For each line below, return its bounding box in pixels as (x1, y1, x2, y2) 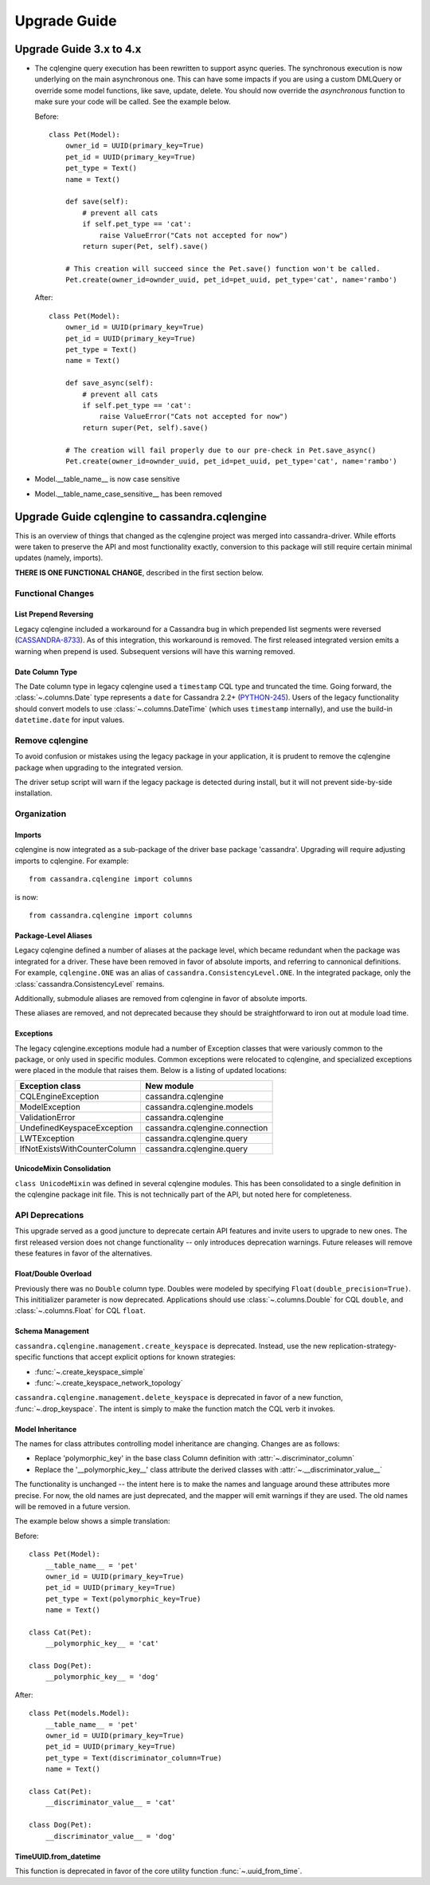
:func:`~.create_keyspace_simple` (34, 1366, 146, 1376)
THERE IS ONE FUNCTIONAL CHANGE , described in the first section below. (14, 567, 264, 578)
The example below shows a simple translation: (14, 1516, 170, 1526)
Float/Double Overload (14, 1269, 92, 1279)
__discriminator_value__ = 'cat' (45, 1798, 177, 1807)
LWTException (19, 1133, 75, 1144)
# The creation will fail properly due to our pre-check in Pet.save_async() (64, 445, 377, 455)
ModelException (19, 1101, 81, 1112)
